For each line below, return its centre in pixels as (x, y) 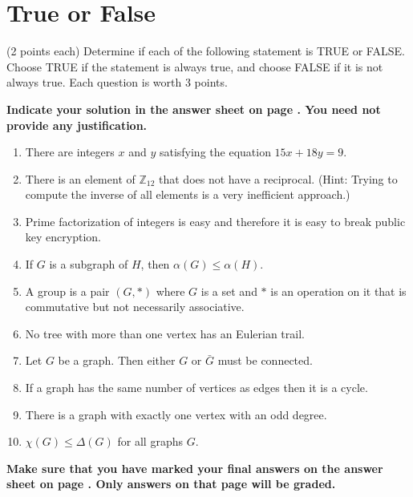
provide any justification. (77, 125)
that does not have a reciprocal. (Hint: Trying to (278, 178)
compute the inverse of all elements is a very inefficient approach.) (188, 194)
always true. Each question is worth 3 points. (117, 82)
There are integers (70, 152)
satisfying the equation (215, 152)
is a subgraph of (89, 264)
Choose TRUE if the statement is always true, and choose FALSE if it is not (195, 66)
